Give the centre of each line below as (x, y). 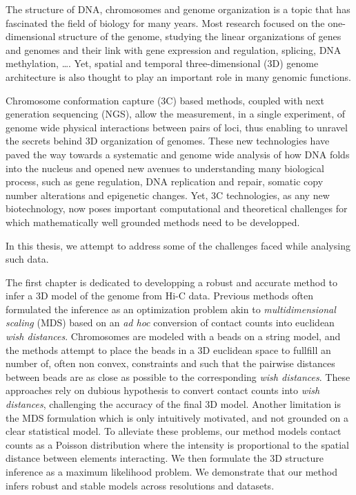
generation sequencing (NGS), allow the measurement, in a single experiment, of (175, 114)
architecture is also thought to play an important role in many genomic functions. (178, 76)
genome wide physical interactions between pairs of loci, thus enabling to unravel (177, 127)
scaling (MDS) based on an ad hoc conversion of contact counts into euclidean (170, 323)
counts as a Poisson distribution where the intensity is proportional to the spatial (177, 444)
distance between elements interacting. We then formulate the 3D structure (165, 458)
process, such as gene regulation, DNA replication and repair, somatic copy (165, 181)
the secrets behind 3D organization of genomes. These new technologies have (168, 141)
